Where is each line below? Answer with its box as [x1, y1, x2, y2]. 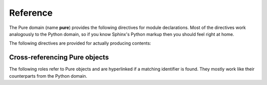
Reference [9, 7, 53, 18]
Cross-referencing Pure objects [9, 53, 109, 61]
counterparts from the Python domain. [9, 73, 88, 79]
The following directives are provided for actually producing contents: [9, 40, 151, 46]
